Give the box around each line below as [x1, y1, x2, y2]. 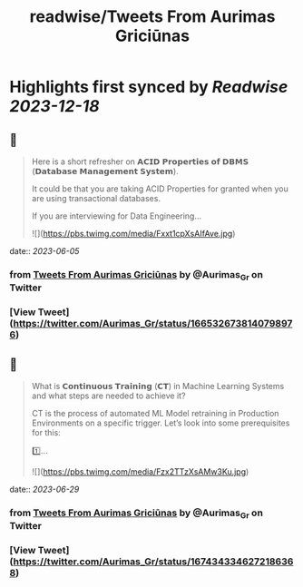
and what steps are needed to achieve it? [31, 390, 186, 401]
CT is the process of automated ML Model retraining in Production [31, 407, 279, 418]
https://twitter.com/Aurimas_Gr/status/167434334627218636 [13, 555, 294, 568]
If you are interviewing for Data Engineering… [31, 210, 202, 221]
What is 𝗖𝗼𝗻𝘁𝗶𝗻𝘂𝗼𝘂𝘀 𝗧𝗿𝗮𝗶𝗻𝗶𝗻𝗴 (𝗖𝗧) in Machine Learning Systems [31, 380, 285, 391]
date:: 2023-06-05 [9, 246, 80, 256]
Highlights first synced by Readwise [9, 77, 288, 97]
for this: [31, 426, 61, 437]
